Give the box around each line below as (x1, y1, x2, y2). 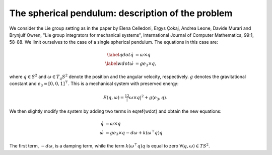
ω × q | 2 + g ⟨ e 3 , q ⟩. (129, 94, 168, 102)
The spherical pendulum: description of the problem (9, 8, 233, 19)
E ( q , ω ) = (103, 95, 124, 100)
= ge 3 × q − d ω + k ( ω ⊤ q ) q (105, 129, 163, 137)
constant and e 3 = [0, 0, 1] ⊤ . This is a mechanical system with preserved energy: (9, 80, 179, 88)
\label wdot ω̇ (105, 60, 134, 66)
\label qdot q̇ (106, 52, 134, 57)
